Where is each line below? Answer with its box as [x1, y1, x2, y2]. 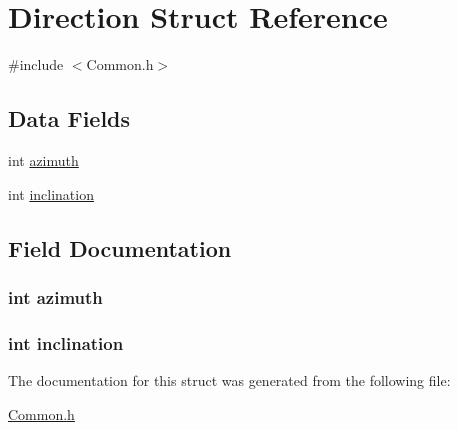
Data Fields [8, 103, 131, 134]
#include [8, 54, 64, 75]
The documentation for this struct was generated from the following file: [8, 369, 451, 390]
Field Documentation [8, 232, 232, 263]
